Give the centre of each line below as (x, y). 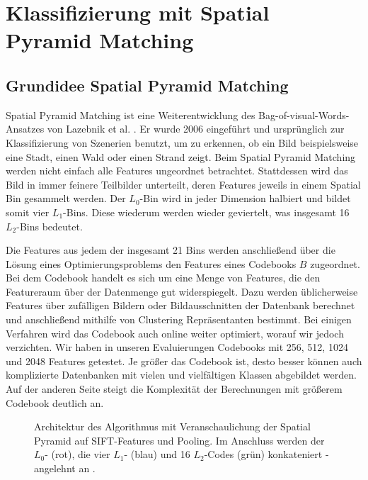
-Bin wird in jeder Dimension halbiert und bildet (245, 198)
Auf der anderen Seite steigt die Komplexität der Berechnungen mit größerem (174, 389)
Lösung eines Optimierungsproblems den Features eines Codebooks (151, 263)
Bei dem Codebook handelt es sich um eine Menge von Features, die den (163, 278)
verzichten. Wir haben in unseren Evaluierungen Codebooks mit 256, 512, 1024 (177, 347)
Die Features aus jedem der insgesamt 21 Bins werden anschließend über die (171, 250)
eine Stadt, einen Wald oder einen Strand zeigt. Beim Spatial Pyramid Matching (181, 156)
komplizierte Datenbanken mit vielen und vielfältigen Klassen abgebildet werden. (181, 375)
